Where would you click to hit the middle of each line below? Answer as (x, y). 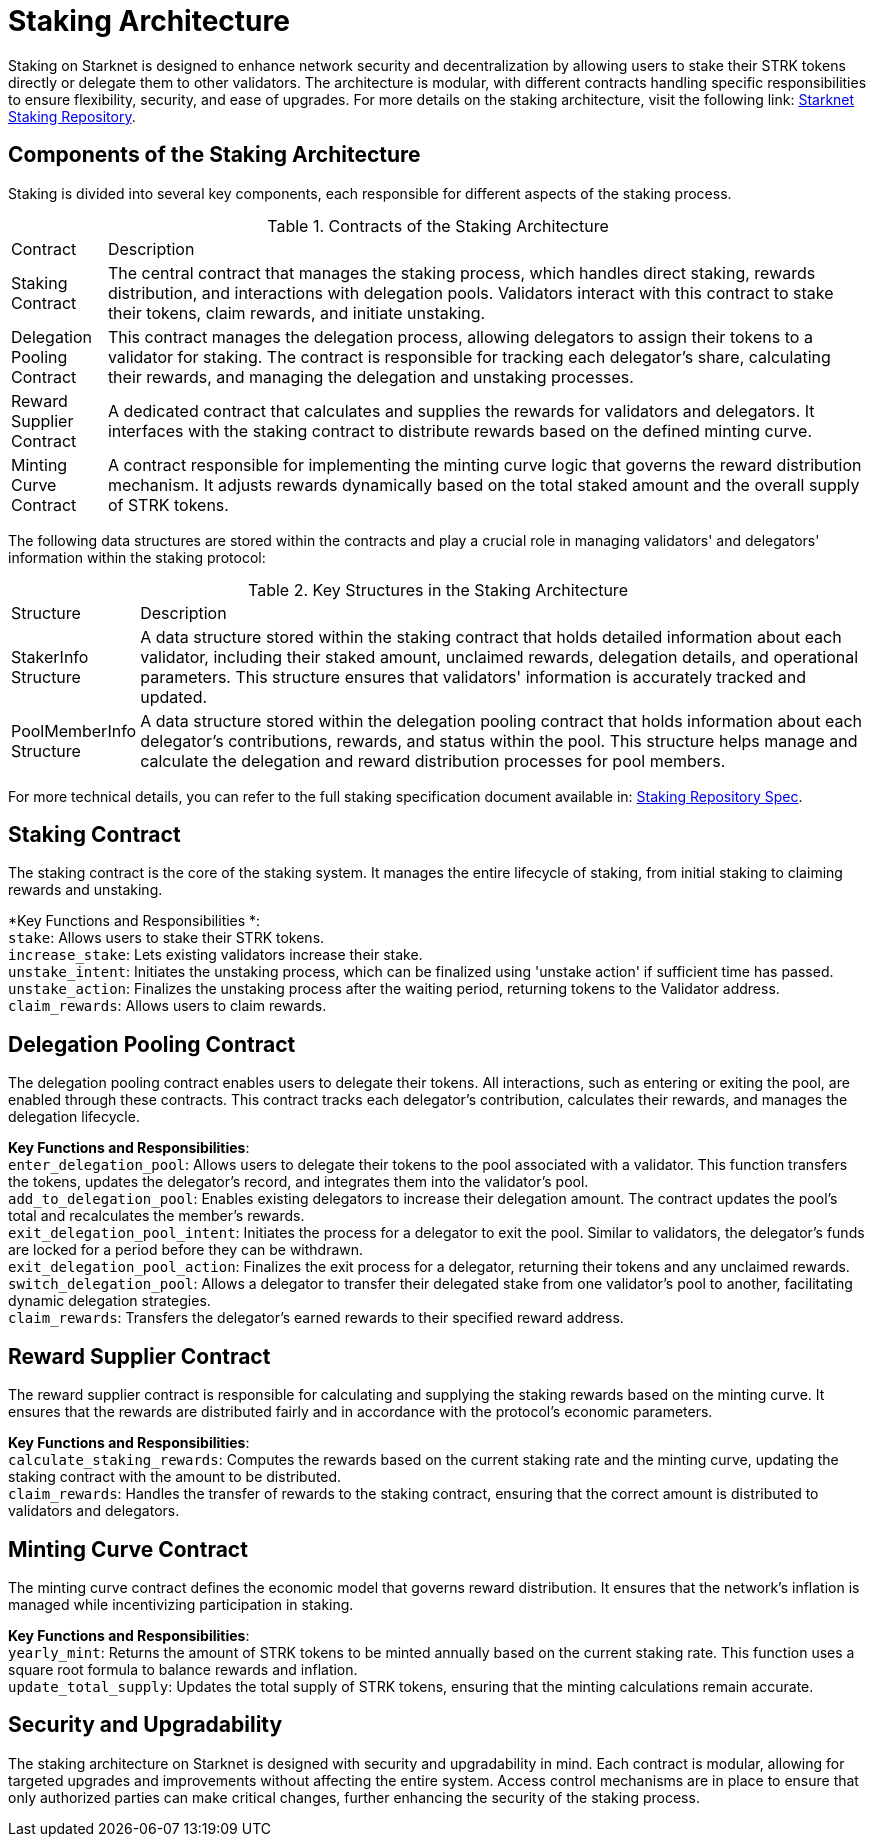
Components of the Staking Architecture (214, 155)
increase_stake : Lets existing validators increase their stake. (215, 955)
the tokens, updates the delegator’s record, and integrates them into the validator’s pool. (298, 1182)
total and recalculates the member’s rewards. (156, 1216)
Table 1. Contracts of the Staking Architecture (438, 225)
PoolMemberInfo (74, 730)
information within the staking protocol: (137, 557)
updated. (174, 696)
